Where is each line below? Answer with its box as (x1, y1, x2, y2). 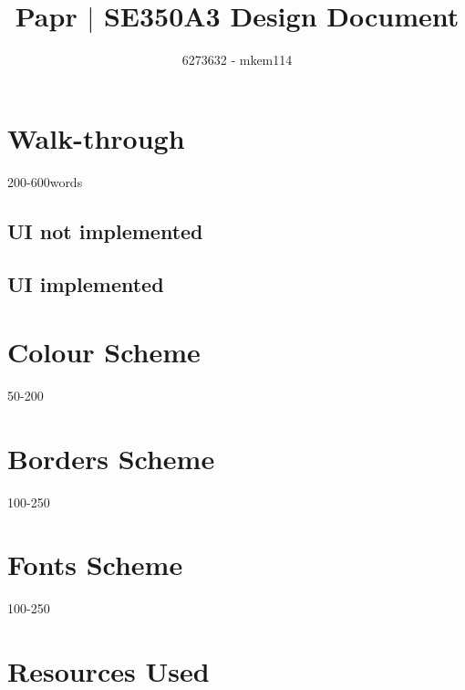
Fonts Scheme (7, 546, 183, 583)
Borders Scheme (7, 439, 215, 476)
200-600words (7, 172, 83, 191)
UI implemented (7, 270, 164, 298)
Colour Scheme (7, 333, 201, 370)
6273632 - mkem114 (181, 50, 293, 69)
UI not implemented (7, 216, 203, 245)
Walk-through (7, 119, 185, 156)
